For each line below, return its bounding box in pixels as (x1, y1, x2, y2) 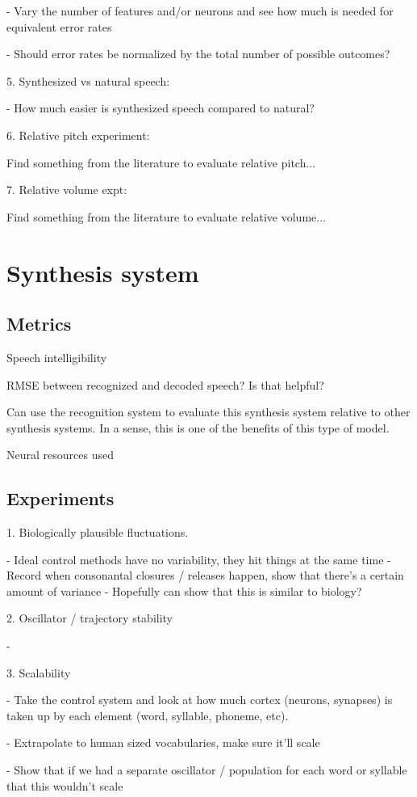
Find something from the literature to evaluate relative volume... (6, 208, 326, 225)
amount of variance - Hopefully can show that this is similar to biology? (6, 582, 362, 599)
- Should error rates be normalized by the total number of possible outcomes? (6, 45, 390, 62)
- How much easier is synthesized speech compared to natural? (6, 99, 315, 116)
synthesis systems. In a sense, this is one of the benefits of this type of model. (6, 419, 390, 436)
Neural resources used (6, 446, 114, 463)
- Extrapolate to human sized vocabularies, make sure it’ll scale (6, 734, 320, 751)
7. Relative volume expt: (6, 181, 127, 198)
